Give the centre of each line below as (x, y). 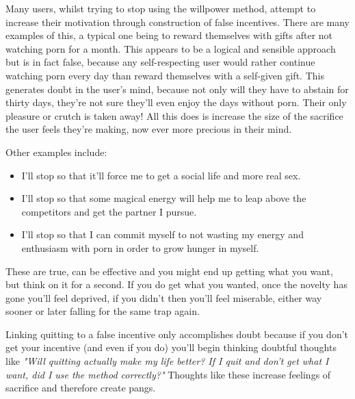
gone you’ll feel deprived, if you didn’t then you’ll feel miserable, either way (164, 297)
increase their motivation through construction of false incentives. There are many (177, 22)
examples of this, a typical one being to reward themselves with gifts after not (169, 35)
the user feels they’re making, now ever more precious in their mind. (149, 129)
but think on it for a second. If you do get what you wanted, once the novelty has (176, 284)
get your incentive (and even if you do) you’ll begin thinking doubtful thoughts (171, 347)
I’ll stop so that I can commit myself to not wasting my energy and (162, 234)
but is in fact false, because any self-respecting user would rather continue (160, 62)
